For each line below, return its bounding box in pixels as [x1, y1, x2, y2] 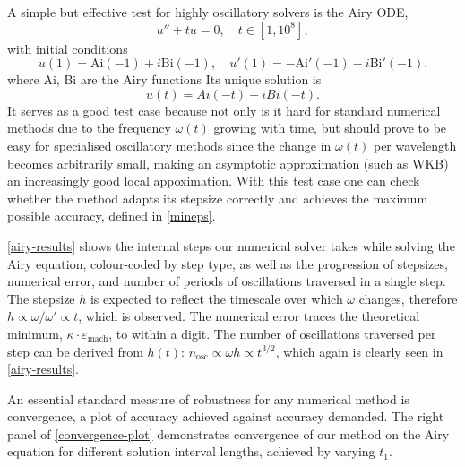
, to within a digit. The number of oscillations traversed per [108, 324, 436, 342]
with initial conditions [7, 39, 128, 57]
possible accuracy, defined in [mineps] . [7, 206, 216, 225]
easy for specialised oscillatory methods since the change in [7, 135, 332, 154]
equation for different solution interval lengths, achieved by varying [7, 442, 375, 461]
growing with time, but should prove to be [213, 118, 447, 137]
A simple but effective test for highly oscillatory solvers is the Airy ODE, [7, 3, 409, 21]
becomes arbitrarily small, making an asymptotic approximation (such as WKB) [7, 153, 449, 172]
